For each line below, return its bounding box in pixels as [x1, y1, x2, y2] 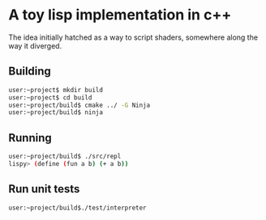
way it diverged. [8, 40, 62, 50]
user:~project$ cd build [8, 93, 92, 102]
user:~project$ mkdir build [8, 86, 104, 94]
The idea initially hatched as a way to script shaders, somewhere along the [8, 32, 258, 42]
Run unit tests [8, 182, 80, 196]
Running [8, 131, 53, 145]
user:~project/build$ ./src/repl [8, 152, 122, 161]
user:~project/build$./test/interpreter [8, 204, 148, 212]
